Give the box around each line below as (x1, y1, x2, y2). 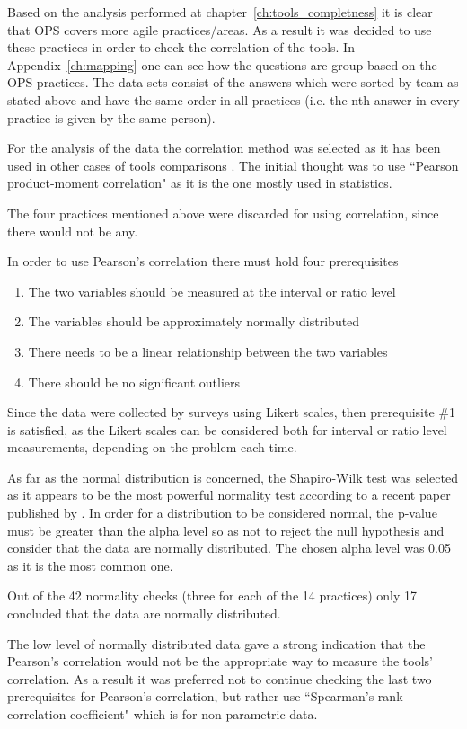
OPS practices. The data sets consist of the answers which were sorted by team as (7, 73, 459, 92)
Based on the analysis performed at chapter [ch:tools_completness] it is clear (7, 3, 433, 21)
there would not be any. (7, 221, 138, 240)
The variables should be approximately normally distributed (28, 312, 360, 331)
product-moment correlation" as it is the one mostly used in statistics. (7, 173, 392, 192)
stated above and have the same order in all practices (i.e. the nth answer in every (7, 90, 460, 109)
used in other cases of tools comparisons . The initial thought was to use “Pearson (7, 156, 459, 174)
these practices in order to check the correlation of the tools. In (7, 38, 355, 57)
